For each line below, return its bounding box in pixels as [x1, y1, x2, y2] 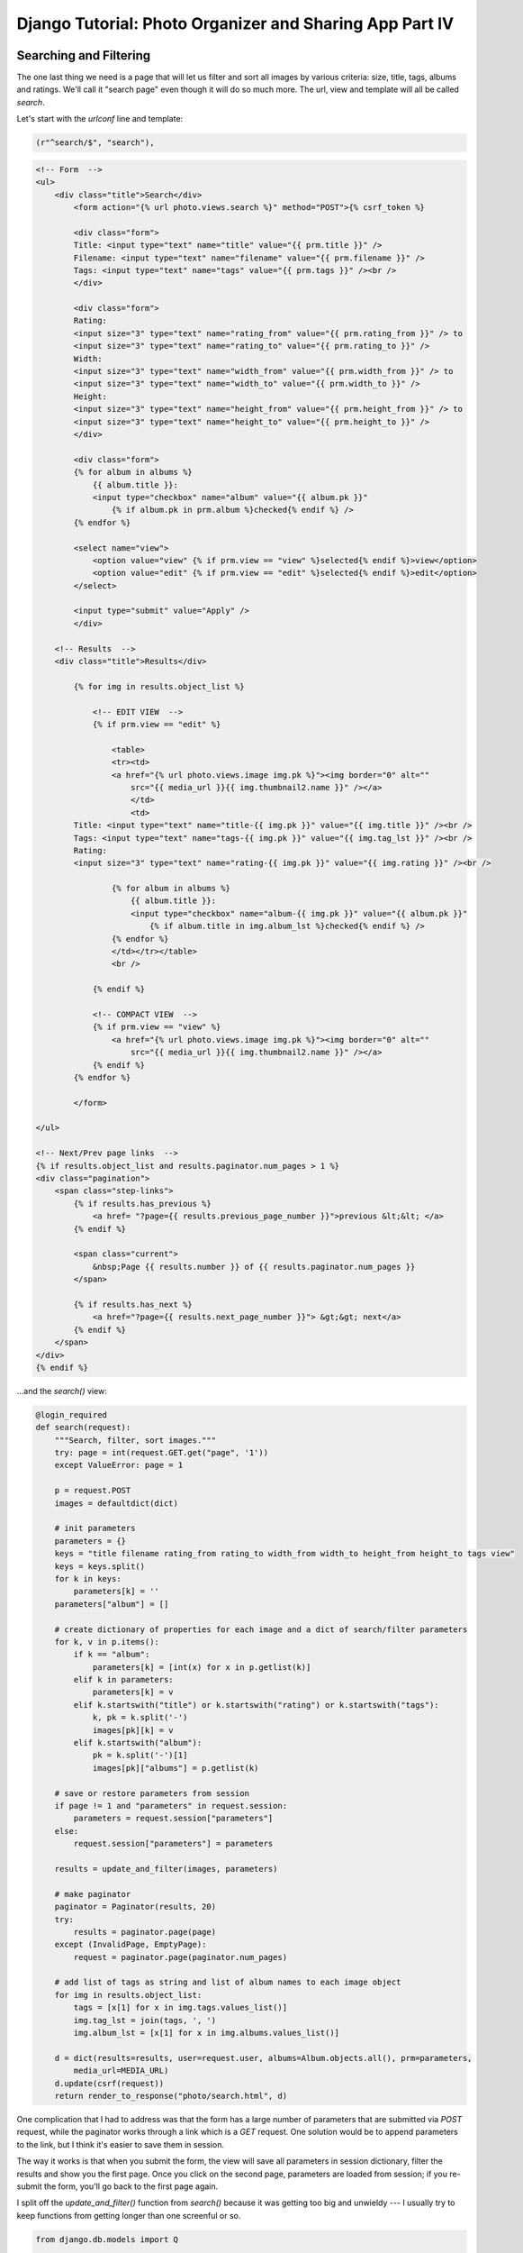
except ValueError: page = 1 [54, 1460, 184, 1471]
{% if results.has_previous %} [73, 1199, 212, 1209]
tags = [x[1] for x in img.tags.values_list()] [73, 2002, 288, 2013]
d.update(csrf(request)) [54, 2078, 165, 2088]
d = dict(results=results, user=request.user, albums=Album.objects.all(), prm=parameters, [54, 2053, 473, 2063]
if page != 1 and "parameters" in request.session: [54, 1801, 288, 1811]
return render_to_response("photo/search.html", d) [54, 2091, 288, 2101]
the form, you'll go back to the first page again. [43, 2181, 219, 2192]
